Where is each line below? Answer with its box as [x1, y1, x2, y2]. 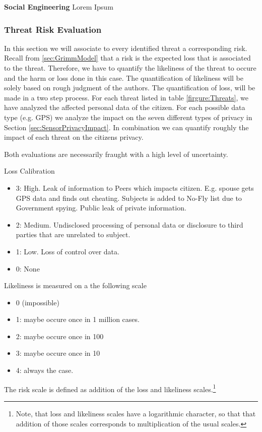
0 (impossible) [16, 297, 59, 307]
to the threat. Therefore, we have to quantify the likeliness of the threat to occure [4, 63, 256, 73]
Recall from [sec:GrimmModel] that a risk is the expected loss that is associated [4, 52, 251, 63]
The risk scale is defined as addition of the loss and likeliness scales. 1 [4, 382, 216, 394]
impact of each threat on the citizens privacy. [4, 132, 144, 142]
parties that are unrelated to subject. [16, 229, 130, 240]
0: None [16, 263, 40, 274]
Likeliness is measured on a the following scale [4, 280, 147, 291]
